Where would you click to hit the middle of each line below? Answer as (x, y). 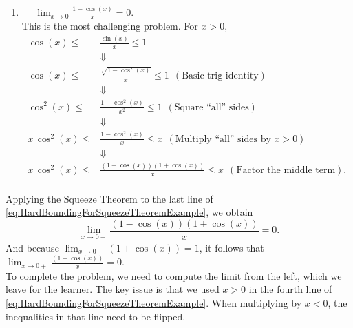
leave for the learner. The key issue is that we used (113, 289)
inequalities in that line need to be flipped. (96, 316)
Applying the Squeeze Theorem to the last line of (109, 198)
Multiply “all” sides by (223, 139)
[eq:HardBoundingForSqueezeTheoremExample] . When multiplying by (154, 303)
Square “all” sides (212, 107)
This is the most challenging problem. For (110, 26)
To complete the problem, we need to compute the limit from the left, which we (174, 275)
